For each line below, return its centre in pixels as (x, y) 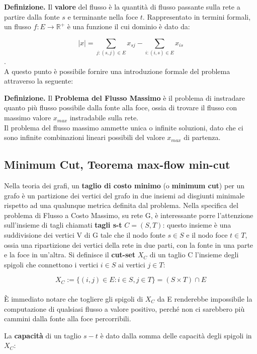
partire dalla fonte (32, 16)
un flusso (18, 26)
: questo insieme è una (197, 225)
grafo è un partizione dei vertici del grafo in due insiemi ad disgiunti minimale (124, 195)
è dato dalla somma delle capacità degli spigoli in (176, 335)
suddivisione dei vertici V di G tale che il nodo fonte (85, 235)
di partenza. (202, 137)
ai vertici (132, 264)
